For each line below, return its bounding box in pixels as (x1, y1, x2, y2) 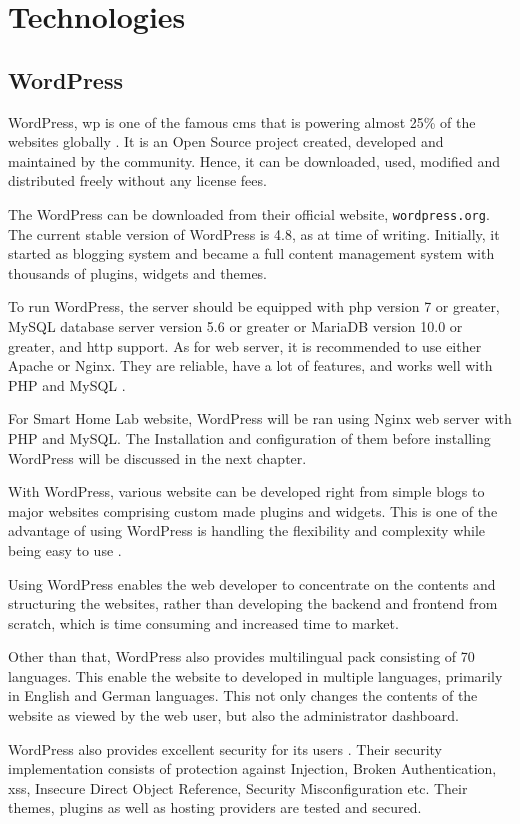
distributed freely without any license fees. (8, 170, 267, 191)
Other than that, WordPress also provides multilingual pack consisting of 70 (8, 646, 475, 667)
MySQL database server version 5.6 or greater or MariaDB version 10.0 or (8, 315, 463, 336)
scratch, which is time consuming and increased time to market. (8, 612, 399, 633)
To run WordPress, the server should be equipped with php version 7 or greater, (8, 296, 500, 317)
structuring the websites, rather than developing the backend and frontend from (8, 593, 498, 614)
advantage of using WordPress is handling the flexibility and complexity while (8, 520, 486, 541)
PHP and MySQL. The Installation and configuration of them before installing (8, 427, 491, 448)
